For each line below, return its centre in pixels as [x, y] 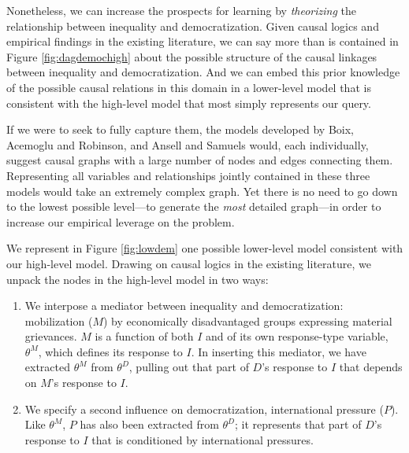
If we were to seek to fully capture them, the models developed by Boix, [180, 129]
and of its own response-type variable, [297, 336]
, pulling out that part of [189, 367]
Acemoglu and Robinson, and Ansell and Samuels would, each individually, [188, 144]
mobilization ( [59, 320]
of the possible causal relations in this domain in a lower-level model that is [189, 87]
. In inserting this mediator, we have [279, 351]
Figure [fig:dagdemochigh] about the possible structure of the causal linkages [192, 56]
